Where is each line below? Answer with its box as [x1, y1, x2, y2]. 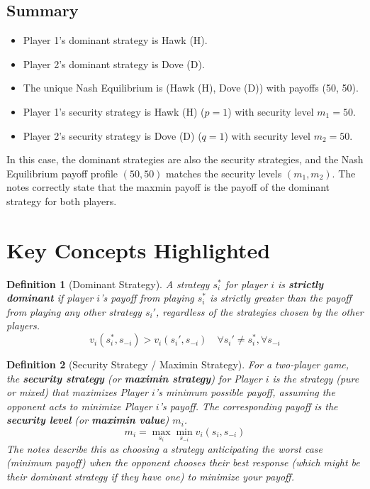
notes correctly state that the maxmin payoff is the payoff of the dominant [6, 180, 330, 194]
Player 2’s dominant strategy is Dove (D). [23, 56, 205, 71]
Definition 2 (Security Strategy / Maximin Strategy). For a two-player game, [6, 357, 349, 372]
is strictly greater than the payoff [210, 290, 352, 305]
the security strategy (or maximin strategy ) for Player [6, 370, 262, 385]
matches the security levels [166, 165, 282, 180]
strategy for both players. [6, 193, 117, 208]
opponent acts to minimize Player [6, 398, 152, 413]
